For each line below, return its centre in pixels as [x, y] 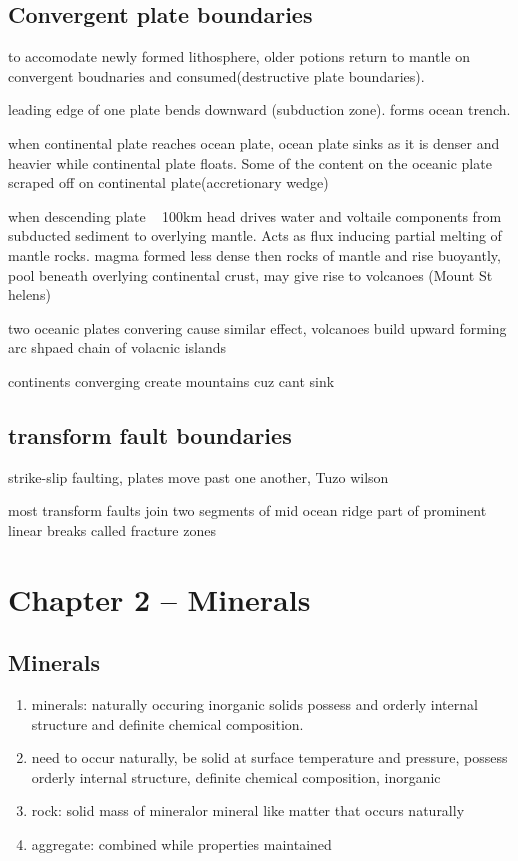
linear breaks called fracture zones [112, 529]
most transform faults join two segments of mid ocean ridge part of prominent [247, 510]
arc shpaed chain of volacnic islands [117, 347]
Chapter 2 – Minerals [159, 598]
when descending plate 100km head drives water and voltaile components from [255, 215]
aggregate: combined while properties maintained [181, 844]
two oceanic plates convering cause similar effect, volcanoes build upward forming [257, 327]
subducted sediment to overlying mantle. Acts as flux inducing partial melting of [255, 235]
